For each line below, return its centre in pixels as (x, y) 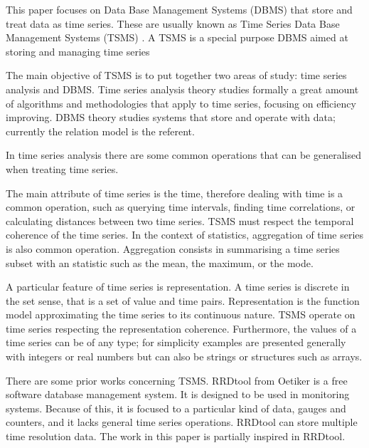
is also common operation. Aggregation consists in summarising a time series (173, 248)
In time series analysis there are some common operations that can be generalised (183, 155)
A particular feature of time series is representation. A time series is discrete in (178, 287)
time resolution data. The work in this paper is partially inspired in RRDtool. (176, 436)
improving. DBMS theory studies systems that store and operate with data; (171, 117)
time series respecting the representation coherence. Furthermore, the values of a (181, 328)
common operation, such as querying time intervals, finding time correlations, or (181, 207)
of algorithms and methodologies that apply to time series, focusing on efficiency (181, 103)
